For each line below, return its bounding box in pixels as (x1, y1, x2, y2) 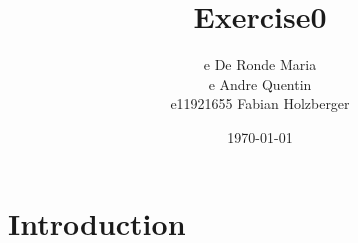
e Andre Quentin (208, 73, 312, 94)
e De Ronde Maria (203, 54, 317, 75)
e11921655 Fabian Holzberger (170, 93, 350, 114)
